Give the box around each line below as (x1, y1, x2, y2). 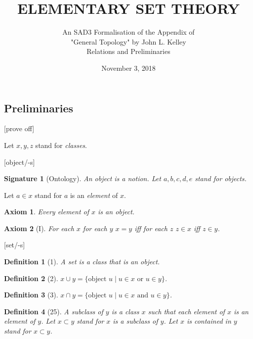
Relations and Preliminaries (86, 46, 170, 56)
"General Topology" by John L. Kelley (71, 36, 186, 47)
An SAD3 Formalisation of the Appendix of (62, 27, 195, 37)
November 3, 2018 (101, 62, 156, 73)
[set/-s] (4, 240, 25, 250)
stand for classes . (35, 140, 87, 150)
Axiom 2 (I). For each (4, 223, 74, 233)
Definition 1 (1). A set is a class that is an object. (4, 256, 160, 267)
